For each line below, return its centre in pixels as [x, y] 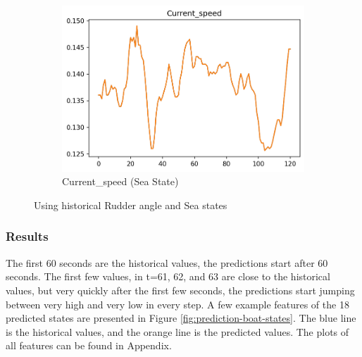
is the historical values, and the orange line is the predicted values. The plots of [177, 331]
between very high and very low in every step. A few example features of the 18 [177, 304]
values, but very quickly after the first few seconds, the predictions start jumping [180, 290]
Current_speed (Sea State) [120, 181]
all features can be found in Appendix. [89, 345]
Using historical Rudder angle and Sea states [131, 205]
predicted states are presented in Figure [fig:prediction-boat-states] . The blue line [181, 318]
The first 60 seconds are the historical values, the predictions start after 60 [167, 262]
